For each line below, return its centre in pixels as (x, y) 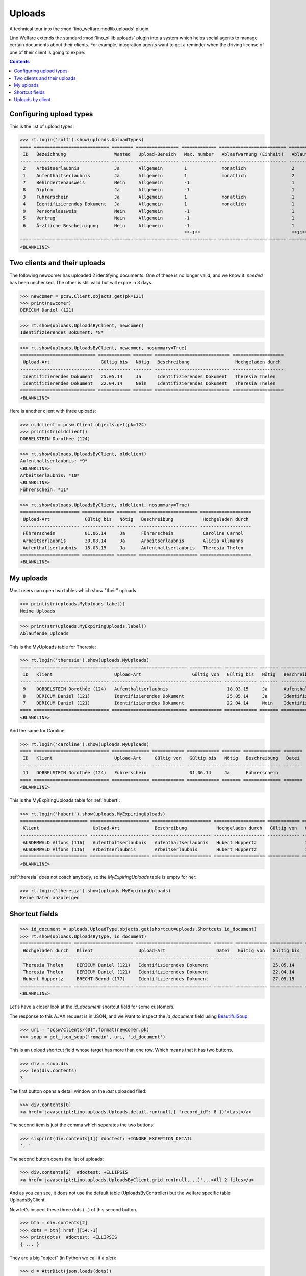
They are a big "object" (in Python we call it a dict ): (63, 1258)
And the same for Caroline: (38, 730)
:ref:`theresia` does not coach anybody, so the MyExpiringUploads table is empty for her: (103, 877)
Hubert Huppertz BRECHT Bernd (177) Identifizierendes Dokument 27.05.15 (159, 979)
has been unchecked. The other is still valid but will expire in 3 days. (81, 282)
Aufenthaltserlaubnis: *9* (54, 461)
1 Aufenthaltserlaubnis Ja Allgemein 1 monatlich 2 (159, 175)
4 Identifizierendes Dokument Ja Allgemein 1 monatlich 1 (159, 204)
